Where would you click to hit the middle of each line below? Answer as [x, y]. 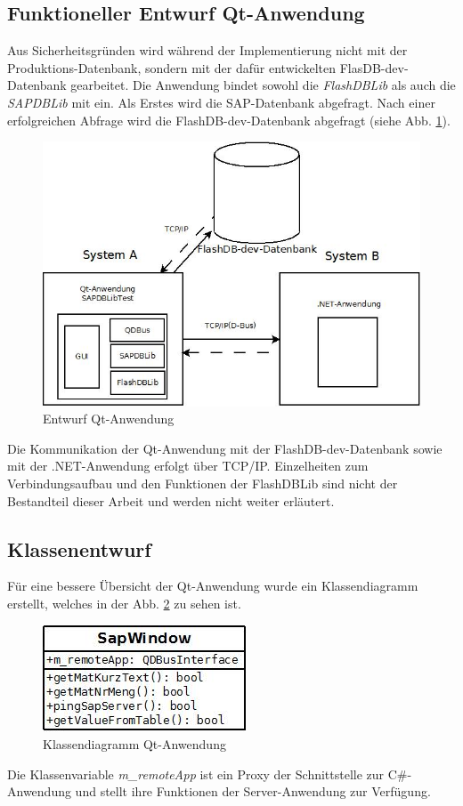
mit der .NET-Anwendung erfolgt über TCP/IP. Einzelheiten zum [188, 466]
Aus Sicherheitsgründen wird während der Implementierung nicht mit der [207, 50]
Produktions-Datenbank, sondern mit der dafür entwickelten [172, 67]
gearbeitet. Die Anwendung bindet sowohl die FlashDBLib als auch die [263, 85]
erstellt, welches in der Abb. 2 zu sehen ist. [124, 603]
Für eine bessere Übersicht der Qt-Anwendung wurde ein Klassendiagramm [213, 586]
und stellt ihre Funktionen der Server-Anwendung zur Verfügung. [253, 791]
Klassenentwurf [79, 548]
